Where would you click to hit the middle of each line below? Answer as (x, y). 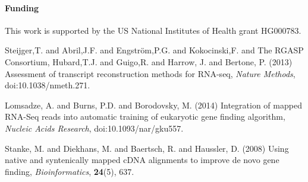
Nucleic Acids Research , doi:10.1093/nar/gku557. (94, 128)
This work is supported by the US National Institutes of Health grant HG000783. (153, 30)
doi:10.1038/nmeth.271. (48, 85)
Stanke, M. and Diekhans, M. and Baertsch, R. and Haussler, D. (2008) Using (147, 148)
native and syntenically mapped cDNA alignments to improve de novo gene (142, 160)
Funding (22, 7)
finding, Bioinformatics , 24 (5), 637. (70, 171)
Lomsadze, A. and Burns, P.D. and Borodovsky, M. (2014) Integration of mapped (153, 105)
